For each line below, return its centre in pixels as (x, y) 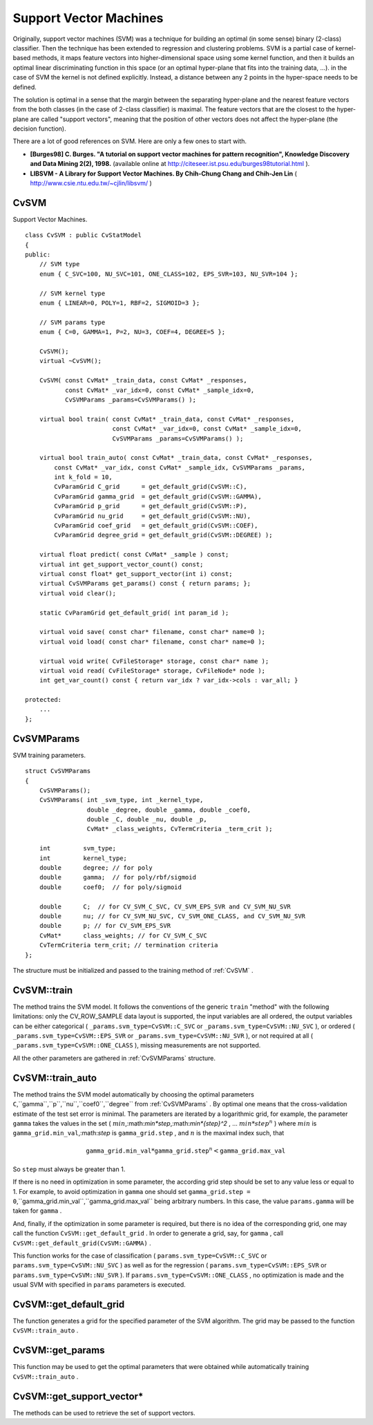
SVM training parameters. (49, 755)
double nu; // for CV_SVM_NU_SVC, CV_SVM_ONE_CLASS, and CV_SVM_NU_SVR (172, 916)
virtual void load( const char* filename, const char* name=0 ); (152, 642)
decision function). (40, 129)
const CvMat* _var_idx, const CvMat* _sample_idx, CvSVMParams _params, (180, 467)
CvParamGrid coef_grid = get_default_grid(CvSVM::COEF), (156, 526)
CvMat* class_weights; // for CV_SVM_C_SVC (123, 935)
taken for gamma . (37, 1211)
